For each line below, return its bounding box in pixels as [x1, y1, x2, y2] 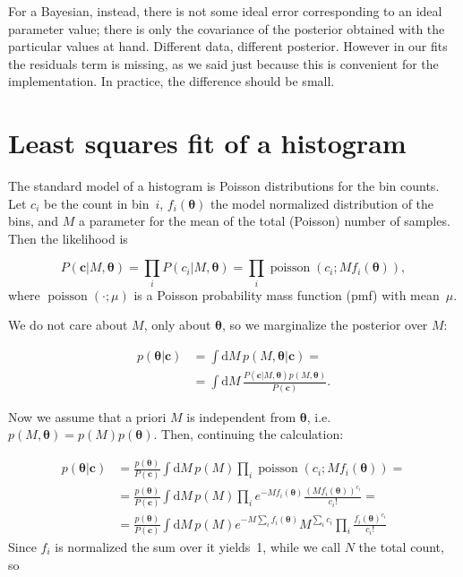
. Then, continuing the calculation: [153, 425, 344, 444]
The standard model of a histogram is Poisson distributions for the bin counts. [8, 177, 440, 195]
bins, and [8, 211, 59, 230]
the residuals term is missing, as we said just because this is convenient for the [8, 54, 439, 73]
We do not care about [8, 315, 128, 334]
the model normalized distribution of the [210, 194, 434, 212]
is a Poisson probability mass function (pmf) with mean [133, 285, 440, 304]
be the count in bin [43, 194, 150, 212]
